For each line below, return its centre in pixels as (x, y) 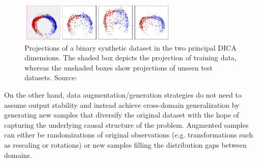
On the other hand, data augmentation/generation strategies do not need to (123, 95)
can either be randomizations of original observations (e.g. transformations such (128, 135)
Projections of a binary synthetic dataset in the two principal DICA (131, 47)
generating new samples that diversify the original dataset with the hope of (122, 115)
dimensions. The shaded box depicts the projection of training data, (131, 57)
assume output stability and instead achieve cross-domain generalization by (122, 105)
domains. (18, 155)
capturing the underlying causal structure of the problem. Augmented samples (126, 124)
